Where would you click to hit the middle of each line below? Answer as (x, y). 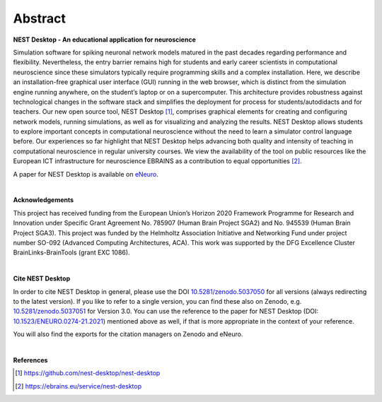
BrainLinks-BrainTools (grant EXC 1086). (71, 253)
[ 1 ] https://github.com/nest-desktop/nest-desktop (88, 373)
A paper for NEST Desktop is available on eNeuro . (86, 174)
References (30, 360)
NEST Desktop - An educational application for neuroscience (104, 40)
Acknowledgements (44, 200)
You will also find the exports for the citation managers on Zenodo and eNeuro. (128, 334)
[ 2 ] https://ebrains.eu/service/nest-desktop (78, 386)
